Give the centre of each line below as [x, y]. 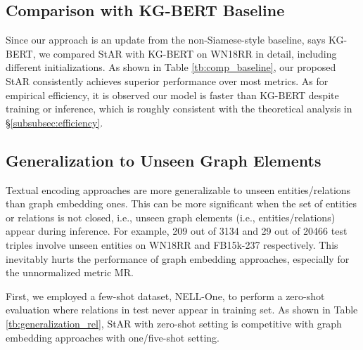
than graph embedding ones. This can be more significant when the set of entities [181, 203]
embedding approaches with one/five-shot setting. [113, 337]
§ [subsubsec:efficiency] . [55, 122]
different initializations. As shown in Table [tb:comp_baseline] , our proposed [171, 67]
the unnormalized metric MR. [70, 272]
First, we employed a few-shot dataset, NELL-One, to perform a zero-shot [165, 296]
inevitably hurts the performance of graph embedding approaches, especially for [178, 258]
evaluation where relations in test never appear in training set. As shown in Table [182, 310]
